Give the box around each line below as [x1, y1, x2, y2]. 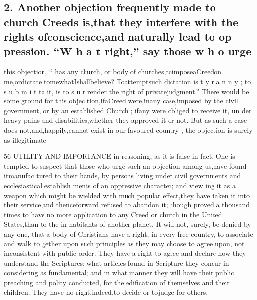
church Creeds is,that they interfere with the [4, 14, 239, 29]
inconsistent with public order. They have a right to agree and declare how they [4, 248, 246, 258]
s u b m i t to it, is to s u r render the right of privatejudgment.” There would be [4, 86, 249, 96]
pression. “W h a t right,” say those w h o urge [4, 43, 252, 58]
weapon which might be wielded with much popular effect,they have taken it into [4, 190, 250, 200]
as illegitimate [4, 134, 46, 145]
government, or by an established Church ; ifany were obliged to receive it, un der [4, 105, 252, 115]
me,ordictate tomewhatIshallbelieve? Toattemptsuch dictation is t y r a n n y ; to [4, 76, 251, 86]
